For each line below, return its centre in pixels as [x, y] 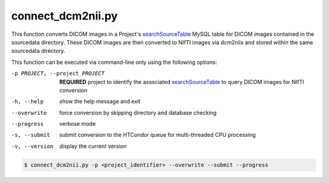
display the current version [93, 146]
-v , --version [32, 146]
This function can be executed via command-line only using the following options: [114, 62]
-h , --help [27, 102]
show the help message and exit [100, 102]
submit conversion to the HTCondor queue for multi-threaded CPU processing [157, 135]
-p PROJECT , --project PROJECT [58, 74]
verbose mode [78, 124]
